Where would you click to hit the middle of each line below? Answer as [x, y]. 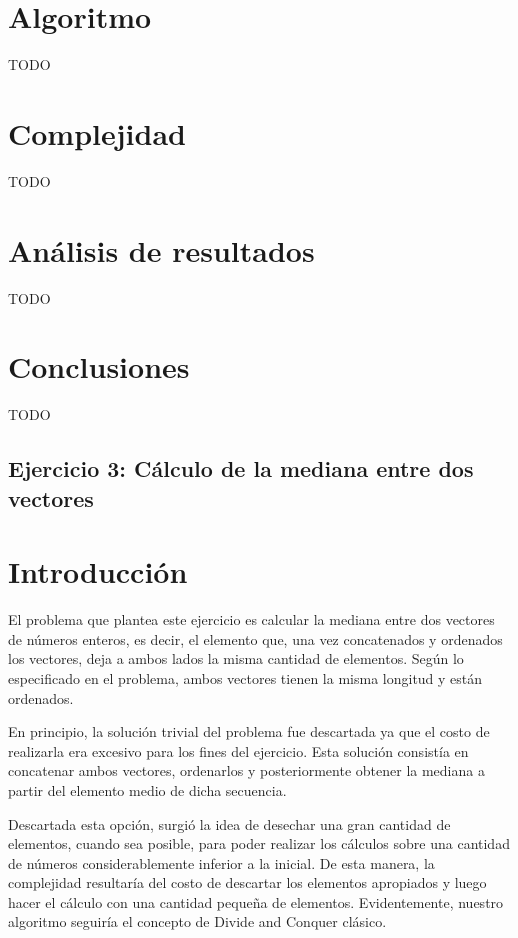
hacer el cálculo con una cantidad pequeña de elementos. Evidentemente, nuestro [256, 901]
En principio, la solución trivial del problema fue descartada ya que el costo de [249, 731]
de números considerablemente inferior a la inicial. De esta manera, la [221, 862]
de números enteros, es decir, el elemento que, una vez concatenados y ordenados [255, 638]
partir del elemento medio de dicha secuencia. [147, 789]
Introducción [98, 571]
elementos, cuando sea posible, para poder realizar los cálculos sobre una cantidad [259, 843]
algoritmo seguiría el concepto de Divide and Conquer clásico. [197, 921]
